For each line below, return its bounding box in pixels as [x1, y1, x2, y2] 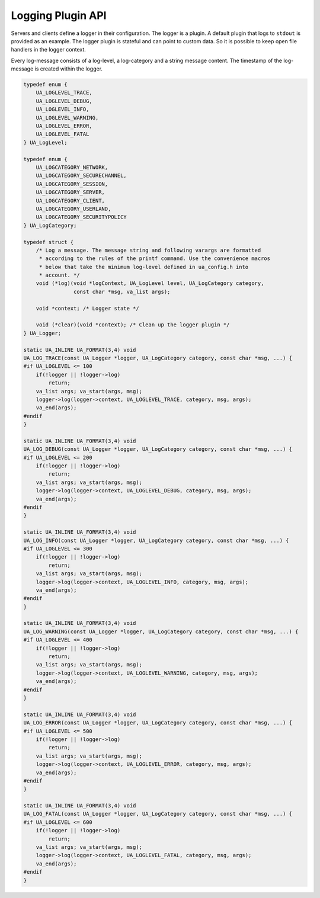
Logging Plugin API [11, 9, 107, 22]
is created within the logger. [34, 65, 103, 72]
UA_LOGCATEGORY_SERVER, [36, 189, 105, 195]
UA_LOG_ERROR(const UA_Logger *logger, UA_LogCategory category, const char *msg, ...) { [23, 720, 293, 726]
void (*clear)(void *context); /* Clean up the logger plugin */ [36, 322, 230, 328]
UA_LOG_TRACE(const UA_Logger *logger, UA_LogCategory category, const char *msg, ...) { [23, 354, 293, 361]
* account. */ [39, 272, 80, 278]
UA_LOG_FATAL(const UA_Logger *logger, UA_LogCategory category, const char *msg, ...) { [23, 810, 293, 817]
